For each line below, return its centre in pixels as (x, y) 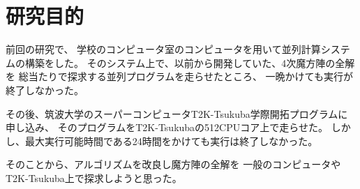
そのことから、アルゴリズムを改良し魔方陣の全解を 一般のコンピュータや (173, 164)
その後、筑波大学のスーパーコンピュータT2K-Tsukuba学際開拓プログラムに (177, 113)
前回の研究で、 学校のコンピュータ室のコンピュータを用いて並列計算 (163, 49)
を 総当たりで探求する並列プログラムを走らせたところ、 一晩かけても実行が (179, 76)
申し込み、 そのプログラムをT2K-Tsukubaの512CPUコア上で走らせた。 (167, 127)
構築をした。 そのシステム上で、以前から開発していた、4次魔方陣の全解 (190, 62)
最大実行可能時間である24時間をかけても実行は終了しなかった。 (171, 141)
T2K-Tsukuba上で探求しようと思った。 (94, 177)
